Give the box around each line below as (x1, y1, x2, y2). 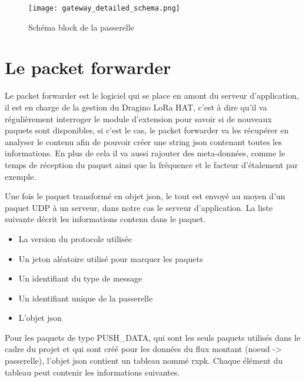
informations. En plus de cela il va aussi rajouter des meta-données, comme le (5, 147, 285, 159)
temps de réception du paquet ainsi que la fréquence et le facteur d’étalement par (5, 158, 299, 170)
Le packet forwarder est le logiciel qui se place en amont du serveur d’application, (5, 89, 299, 102)
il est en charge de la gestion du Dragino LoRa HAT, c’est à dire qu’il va (5, 100, 267, 113)
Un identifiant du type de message (18, 272, 142, 284)
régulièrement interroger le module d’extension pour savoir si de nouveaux (5, 112, 272, 125)
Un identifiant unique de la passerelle (18, 291, 153, 304)
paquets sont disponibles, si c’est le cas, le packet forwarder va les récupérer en (5, 124, 289, 136)
